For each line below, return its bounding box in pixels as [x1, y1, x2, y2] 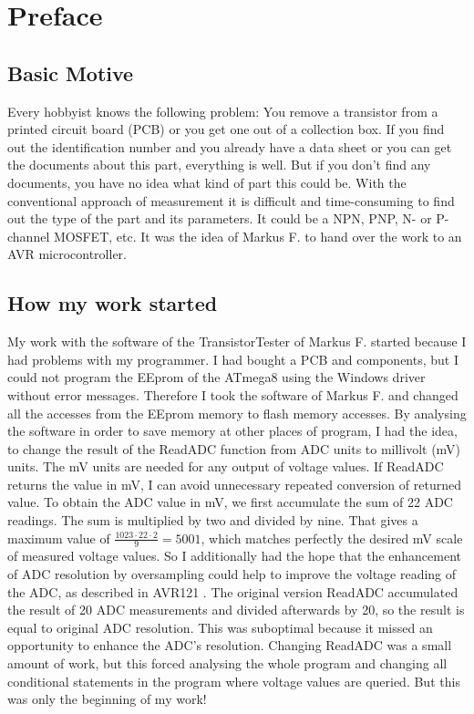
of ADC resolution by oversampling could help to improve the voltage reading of [7, 564, 457, 584]
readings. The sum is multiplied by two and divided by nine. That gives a [7, 511, 418, 530]
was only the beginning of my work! [7, 689, 207, 709]
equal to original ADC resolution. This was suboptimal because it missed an [7, 617, 433, 636]
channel [7, 226, 50, 245]
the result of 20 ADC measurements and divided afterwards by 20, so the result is [7, 600, 465, 619]
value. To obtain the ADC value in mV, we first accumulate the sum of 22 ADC [7, 492, 453, 512]
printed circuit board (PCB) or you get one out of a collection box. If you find [7, 119, 445, 139]
